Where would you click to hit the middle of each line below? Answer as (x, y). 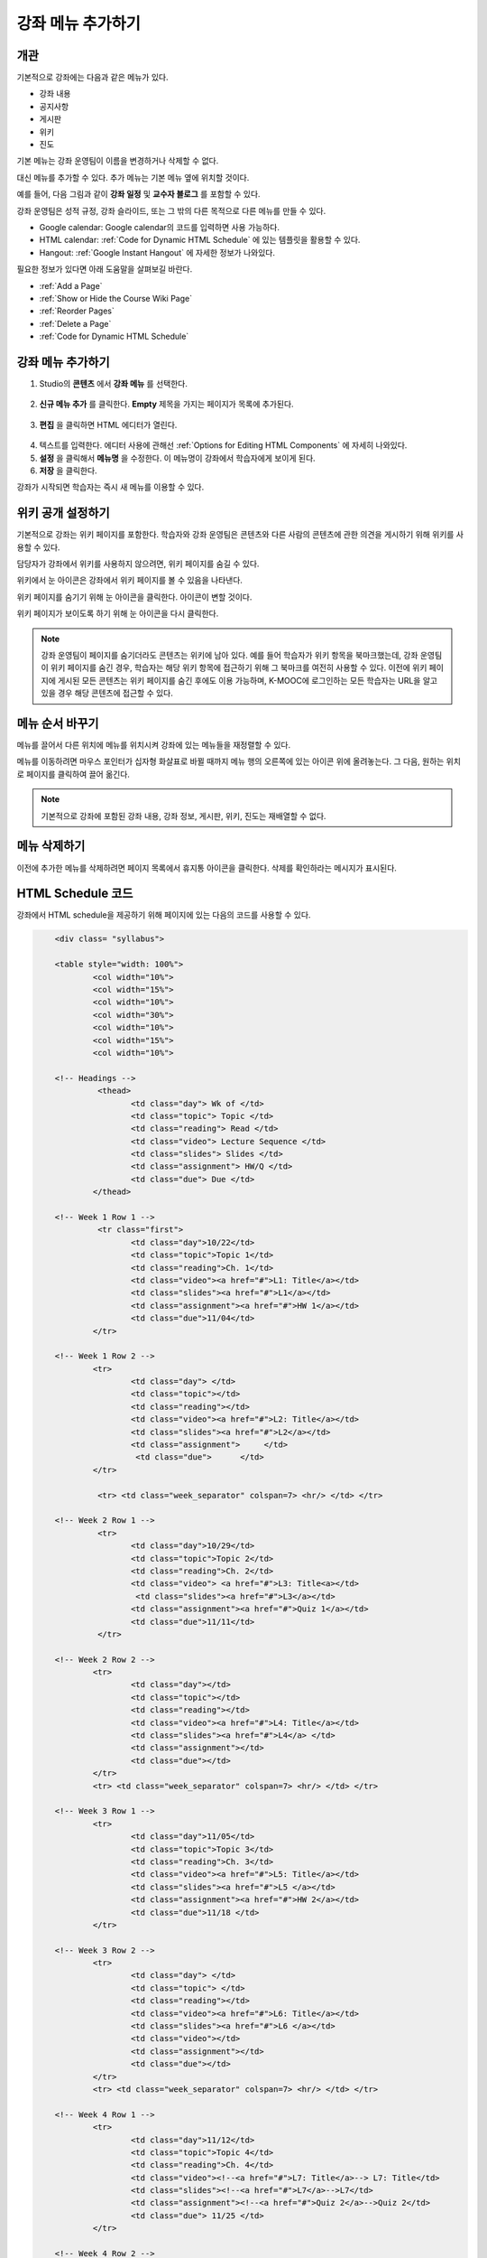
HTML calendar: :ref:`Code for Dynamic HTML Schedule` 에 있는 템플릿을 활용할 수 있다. (200, 240)
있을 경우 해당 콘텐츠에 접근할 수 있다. (107, 693)
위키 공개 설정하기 (63, 513)
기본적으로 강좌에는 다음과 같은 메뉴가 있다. (92, 78)
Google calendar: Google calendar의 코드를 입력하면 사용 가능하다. (159, 227)
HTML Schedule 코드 (75, 894)
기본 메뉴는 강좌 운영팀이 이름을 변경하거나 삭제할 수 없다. (118, 161)
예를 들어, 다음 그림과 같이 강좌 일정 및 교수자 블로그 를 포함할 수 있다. (138, 194)
